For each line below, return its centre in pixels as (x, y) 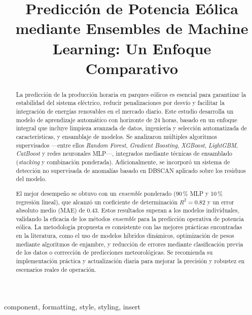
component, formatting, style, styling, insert (73, 307)
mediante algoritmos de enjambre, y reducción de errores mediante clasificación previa (130, 244)
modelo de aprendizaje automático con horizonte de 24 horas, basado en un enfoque (127, 119)
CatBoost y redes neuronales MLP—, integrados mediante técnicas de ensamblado (124, 153)
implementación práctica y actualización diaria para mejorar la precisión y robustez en (130, 261)
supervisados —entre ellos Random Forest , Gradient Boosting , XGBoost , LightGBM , (127, 145)
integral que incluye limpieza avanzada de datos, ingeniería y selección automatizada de (131, 128)
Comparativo (132, 68)
